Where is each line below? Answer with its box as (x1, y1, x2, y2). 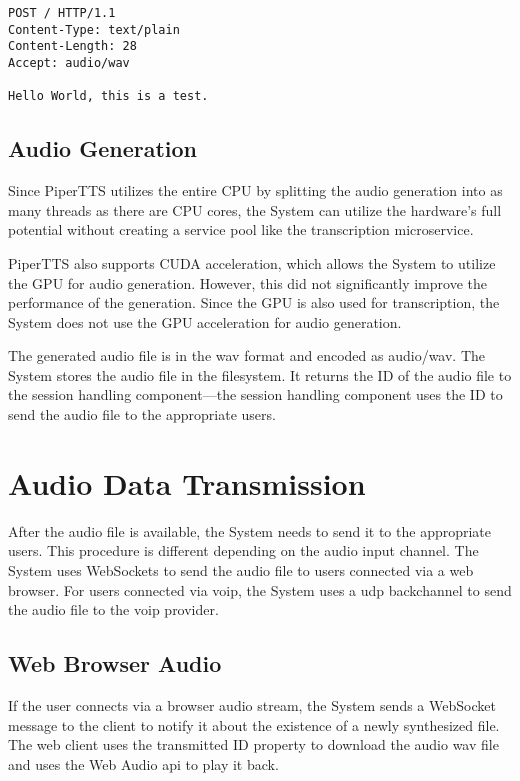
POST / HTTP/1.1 (8, 6, 116, 20)
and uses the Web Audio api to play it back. (8, 753, 279, 774)
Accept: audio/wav (8, 55, 130, 70)
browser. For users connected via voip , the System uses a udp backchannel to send (8, 579, 512, 600)
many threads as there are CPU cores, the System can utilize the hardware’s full (8, 199, 502, 220)
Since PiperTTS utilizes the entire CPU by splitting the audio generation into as (8, 180, 503, 201)
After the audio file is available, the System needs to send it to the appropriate (8, 520, 492, 541)
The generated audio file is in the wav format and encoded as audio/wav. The (8, 345, 486, 366)
